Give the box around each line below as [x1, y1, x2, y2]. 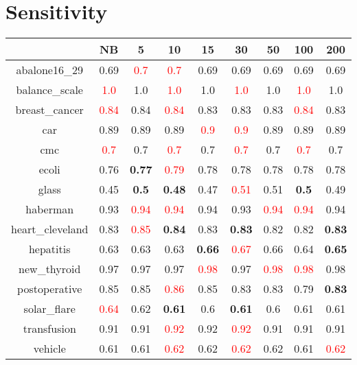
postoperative [17, 281, 82, 297]
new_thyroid [19, 261, 81, 277]
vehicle [33, 340, 66, 357]
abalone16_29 [16, 62, 83, 78]
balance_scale [16, 82, 83, 98]
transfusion [23, 320, 76, 337]
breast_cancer [15, 102, 84, 118]
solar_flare [23, 301, 76, 317]
